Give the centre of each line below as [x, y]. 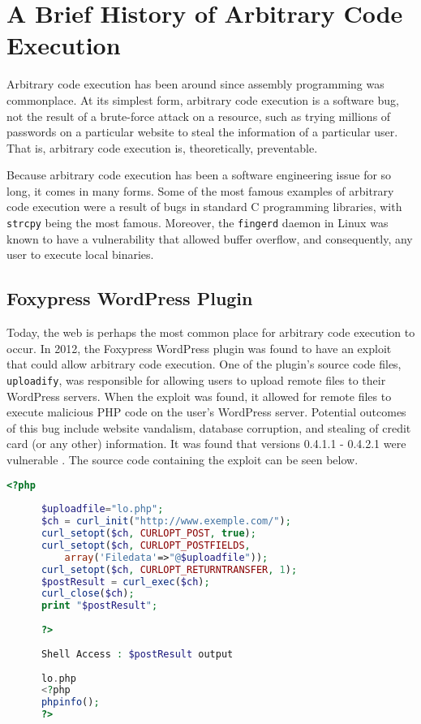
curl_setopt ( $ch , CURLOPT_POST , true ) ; [148, 534]
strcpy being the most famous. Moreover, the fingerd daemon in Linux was [198, 223]
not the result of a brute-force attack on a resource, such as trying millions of [199, 116]
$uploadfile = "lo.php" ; [102, 509]
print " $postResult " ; [99, 606]
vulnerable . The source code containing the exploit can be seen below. [183, 459]
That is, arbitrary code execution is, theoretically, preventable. [162, 147]
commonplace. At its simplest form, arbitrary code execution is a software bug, [203, 99]
